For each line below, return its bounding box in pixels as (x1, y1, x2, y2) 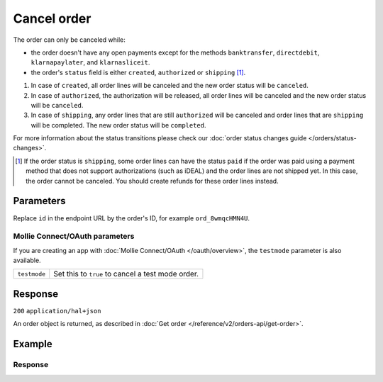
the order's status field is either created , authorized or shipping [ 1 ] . (30, 68, 246, 77)
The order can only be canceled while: (13, 35, 126, 44)
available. (13, 256, 42, 265)
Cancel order (13, 11, 91, 26)
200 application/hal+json (13, 307, 101, 315)
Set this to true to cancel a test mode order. (53, 269, 199, 279)
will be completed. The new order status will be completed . (30, 120, 206, 129)
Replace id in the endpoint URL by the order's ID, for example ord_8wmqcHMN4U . (13, 213, 250, 223)
